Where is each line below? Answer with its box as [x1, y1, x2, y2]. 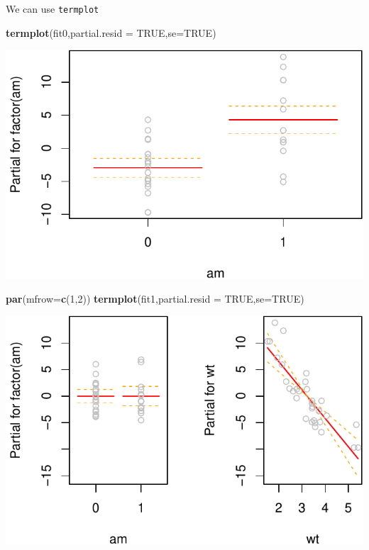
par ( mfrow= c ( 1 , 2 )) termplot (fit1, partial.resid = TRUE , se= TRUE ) [6, 291, 304, 305]
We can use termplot [6, 1, 99, 16]
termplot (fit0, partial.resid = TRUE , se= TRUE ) [6, 25, 216, 40]
